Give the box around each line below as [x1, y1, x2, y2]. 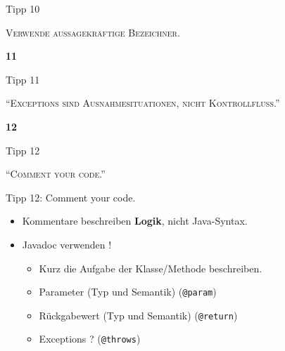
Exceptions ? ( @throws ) [39, 331, 141, 346]
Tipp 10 [6, 1, 40, 15]
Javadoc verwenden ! [22, 237, 112, 251]
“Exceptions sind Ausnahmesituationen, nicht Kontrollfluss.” [6, 95, 280, 110]
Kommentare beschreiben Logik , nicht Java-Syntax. [22, 213, 248, 228]
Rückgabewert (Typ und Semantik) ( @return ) [39, 307, 238, 322]
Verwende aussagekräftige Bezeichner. [6, 25, 180, 39]
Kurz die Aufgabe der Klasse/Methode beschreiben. [39, 260, 262, 275]
